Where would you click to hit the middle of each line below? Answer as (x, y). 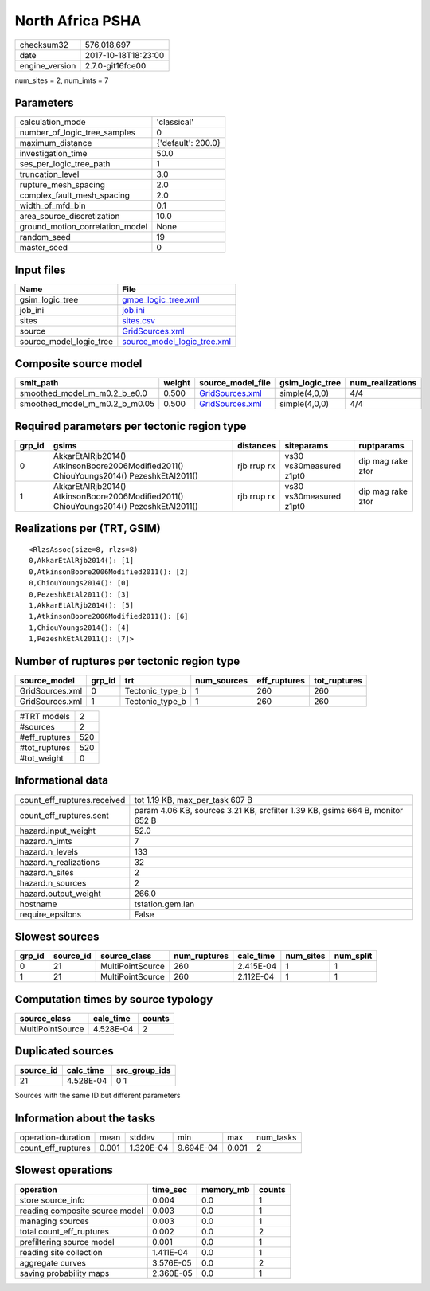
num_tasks (276, 1137)
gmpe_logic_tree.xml (161, 299)
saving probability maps (64, 1273)
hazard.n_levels (49, 851)
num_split (353, 956)
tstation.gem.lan (164, 904)
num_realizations (383, 383)
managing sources (54, 1221)
